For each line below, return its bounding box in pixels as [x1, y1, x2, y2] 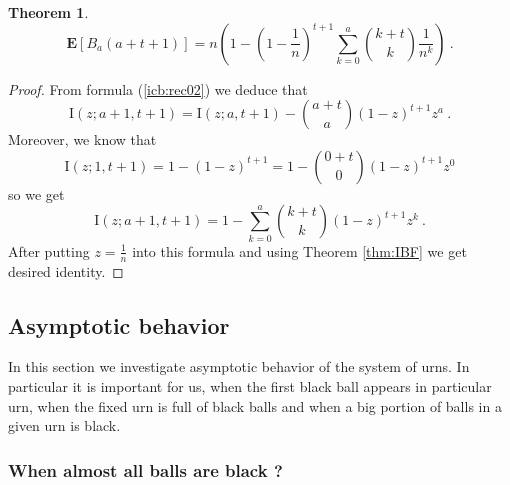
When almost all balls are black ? [8, 457, 283, 482]
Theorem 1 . [8, 2, 89, 22]
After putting [8, 240, 90, 261]
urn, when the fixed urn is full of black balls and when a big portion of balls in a [8, 395, 502, 416]
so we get [8, 183, 65, 204]
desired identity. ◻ [8, 260, 124, 281]
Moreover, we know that [8, 129, 157, 150]
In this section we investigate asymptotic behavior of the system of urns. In [8, 356, 470, 377]
